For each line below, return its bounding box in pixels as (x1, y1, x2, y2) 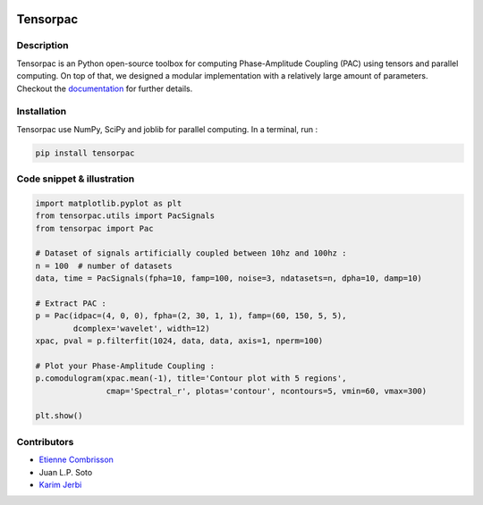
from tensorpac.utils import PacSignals (35, 211, 215, 221)
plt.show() (35, 411, 83, 421)
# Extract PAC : (35, 298, 107, 308)
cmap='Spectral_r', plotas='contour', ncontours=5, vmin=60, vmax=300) (106, 385, 428, 396)
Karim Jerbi (38, 479, 82, 490)
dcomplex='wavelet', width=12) (72, 323, 210, 333)
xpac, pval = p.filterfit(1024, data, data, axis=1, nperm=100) (35, 336, 324, 346)
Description (16, 39, 69, 52)
